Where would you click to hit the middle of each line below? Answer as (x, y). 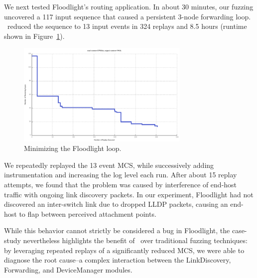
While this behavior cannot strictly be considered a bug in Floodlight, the (117, 230)
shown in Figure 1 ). (34, 36)
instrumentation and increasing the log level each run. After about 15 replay (121, 175)
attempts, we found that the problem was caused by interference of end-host (121, 184)
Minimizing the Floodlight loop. (73, 148)
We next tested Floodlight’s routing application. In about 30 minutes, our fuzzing (129, 6)
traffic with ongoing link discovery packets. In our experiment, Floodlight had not (129, 194)
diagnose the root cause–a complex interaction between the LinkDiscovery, (118, 260)
